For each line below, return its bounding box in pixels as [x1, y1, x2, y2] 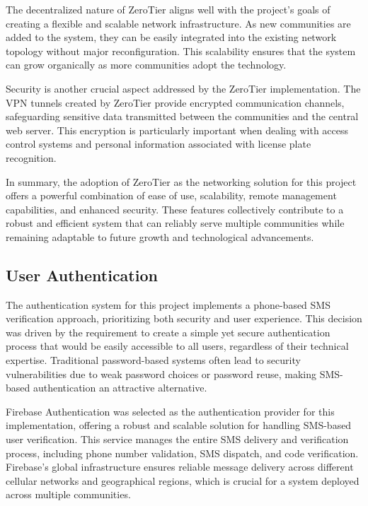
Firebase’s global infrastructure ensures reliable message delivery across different [6, 459, 354, 474]
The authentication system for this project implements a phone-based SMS [6, 297, 330, 312]
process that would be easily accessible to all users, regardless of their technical [6, 339, 349, 353]
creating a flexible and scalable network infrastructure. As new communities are [6, 16, 351, 30]
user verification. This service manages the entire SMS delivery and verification [6, 432, 349, 447]
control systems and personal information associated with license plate [6, 136, 311, 151]
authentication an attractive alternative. [33, 380, 207, 395]
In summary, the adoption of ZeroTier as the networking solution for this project [6, 174, 357, 189]
